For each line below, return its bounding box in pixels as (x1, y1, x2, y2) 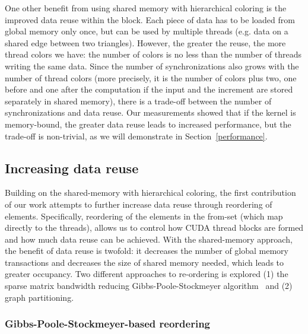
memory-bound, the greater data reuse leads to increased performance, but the (5, 117, 291, 130)
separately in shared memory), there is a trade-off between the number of (5, 94, 272, 107)
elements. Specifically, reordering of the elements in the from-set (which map (5, 209, 283, 222)
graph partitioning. (5, 291, 74, 303)
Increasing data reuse (5, 158, 139, 177)
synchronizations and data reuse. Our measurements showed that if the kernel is (5, 106, 296, 119)
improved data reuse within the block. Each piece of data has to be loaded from (5, 13, 295, 26)
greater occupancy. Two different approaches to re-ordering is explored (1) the (5, 268, 288, 280)
